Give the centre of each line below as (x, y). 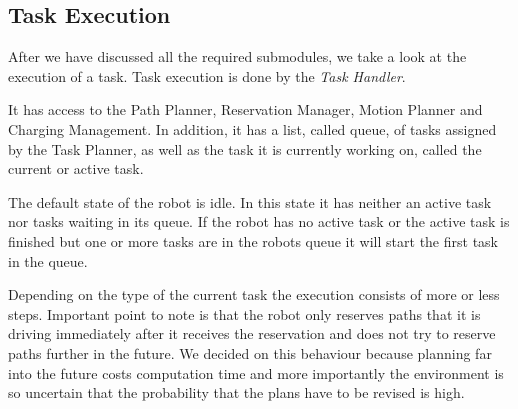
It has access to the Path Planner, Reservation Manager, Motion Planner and (245, 109)
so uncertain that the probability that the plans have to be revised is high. (236, 392)
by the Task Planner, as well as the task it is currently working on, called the (245, 148)
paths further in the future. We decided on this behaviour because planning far (250, 352)
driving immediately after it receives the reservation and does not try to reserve (252, 333)
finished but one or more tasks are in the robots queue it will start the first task (253, 240)
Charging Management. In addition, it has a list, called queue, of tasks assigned (252, 128)
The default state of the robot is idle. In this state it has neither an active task (250, 201)
